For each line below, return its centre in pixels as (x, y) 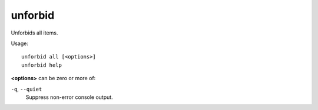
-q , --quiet (26, 89)
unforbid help (42, 65)
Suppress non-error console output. (69, 97)
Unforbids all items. (34, 33)
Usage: (20, 43)
